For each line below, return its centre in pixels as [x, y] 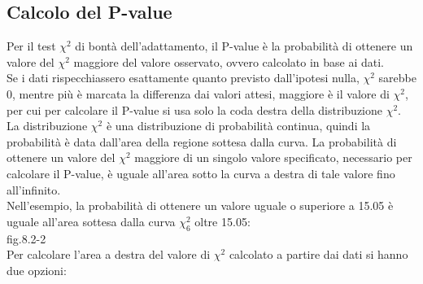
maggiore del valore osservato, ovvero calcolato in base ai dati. [229, 61]
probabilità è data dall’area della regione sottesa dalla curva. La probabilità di [202, 141]
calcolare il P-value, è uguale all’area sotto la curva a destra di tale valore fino [201, 173]
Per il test [31, 46]
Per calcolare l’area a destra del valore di [109, 254]
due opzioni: [37, 270]
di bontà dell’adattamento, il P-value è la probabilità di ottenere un [244, 46]
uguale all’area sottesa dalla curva [91, 221]
